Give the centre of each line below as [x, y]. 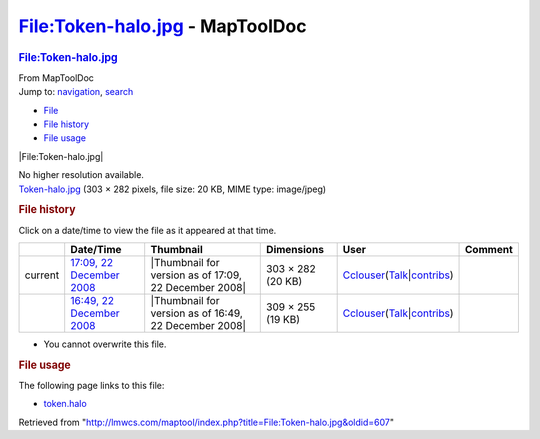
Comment [489, 249]
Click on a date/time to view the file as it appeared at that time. [147, 230]
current [42, 275]
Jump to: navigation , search [76, 92]
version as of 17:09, [196, 275]
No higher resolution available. [81, 175]
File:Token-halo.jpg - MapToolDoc [162, 26]
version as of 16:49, [197, 313]
